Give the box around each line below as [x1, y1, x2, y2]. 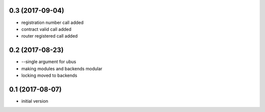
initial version [21, 98, 49, 104]
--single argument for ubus [21, 59, 76, 65]
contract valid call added [21, 26, 72, 32]
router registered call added [21, 33, 78, 39]
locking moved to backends [21, 72, 78, 78]
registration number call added [21, 20, 84, 25]
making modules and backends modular [21, 66, 103, 71]
